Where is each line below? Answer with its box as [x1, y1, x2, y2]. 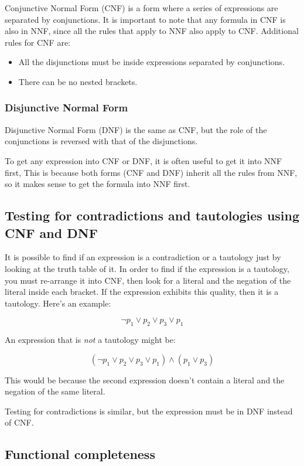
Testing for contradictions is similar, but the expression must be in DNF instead [5, 404, 293, 417]
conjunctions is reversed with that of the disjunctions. [5, 135, 198, 147]
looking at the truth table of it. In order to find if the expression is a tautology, [5, 262, 289, 274]
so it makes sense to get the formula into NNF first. [5, 178, 190, 190]
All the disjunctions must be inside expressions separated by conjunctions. [18, 56, 285, 68]
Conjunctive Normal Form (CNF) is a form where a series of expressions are [5, 2, 278, 13]
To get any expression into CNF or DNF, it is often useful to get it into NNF [5, 154, 282, 166]
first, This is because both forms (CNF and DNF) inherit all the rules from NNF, [5, 166, 298, 178]
